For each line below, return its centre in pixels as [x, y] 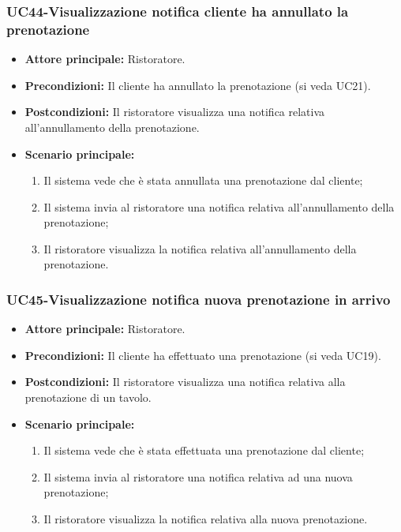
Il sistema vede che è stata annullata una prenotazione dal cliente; [203, 180]
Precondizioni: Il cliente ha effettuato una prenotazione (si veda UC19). [203, 355]
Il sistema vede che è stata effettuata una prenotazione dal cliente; [204, 450]
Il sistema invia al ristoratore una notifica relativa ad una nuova [198, 476]
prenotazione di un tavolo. [88, 397]
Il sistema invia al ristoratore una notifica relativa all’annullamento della [219, 206]
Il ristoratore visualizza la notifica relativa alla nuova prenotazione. [206, 519]
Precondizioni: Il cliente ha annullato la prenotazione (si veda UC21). [198, 85]
